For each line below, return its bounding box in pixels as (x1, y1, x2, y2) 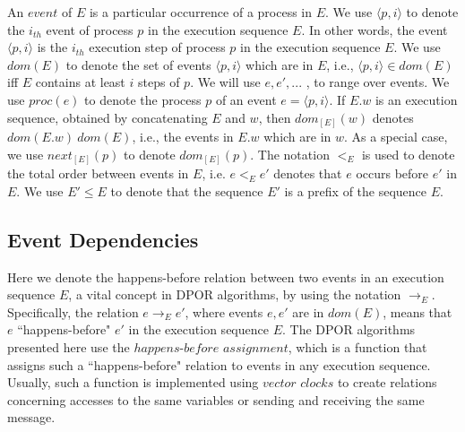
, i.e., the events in (132, 127, 234, 146)
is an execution (375, 90, 458, 108)
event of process (46, 20, 133, 39)
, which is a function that (288, 337, 427, 356)
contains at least (35, 73, 125, 91)
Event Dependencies (7, 225, 199, 253)
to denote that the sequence (110, 181, 263, 200)
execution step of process (89, 38, 226, 56)
